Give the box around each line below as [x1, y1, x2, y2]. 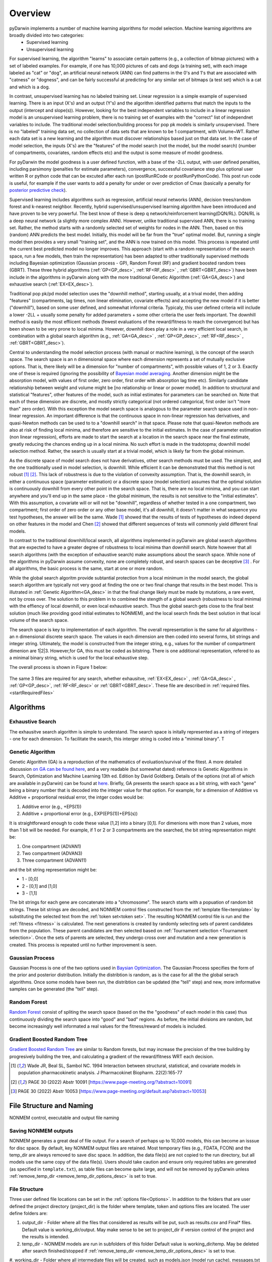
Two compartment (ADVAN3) [22, 851, 83, 857]
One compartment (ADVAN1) [22, 843, 82, 849]
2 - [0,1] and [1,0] [22, 883, 57, 889]
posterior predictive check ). [9, 187, 67, 193]
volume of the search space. [9, 617, 69, 623]
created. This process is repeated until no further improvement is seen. [9, 941, 157, 948]
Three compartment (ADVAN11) [22, 857, 87, 863]
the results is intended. [22, 1234, 70, 1240]
